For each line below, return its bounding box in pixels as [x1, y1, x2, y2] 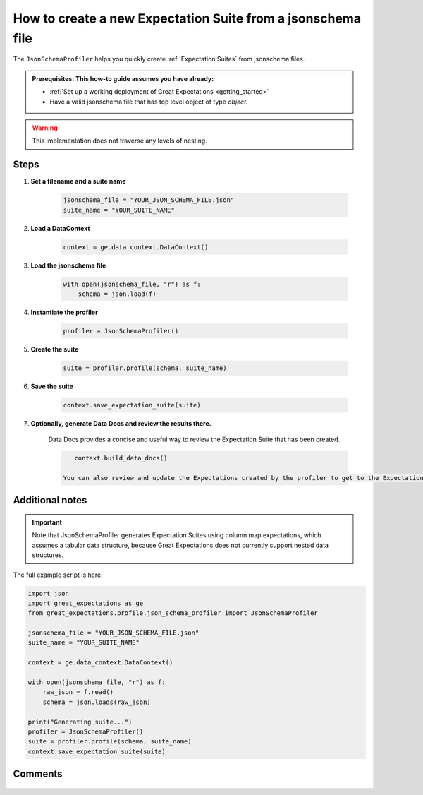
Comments [13, 768, 63, 780]
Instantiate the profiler [30, 308, 98, 316]
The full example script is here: [13, 570, 103, 579]
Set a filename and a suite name [30, 177, 126, 186]
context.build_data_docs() [74, 454, 168, 462]
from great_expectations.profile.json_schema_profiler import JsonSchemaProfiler [27, 609, 319, 617]
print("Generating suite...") [27, 717, 133, 726]
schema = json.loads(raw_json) [42, 698, 151, 706]
